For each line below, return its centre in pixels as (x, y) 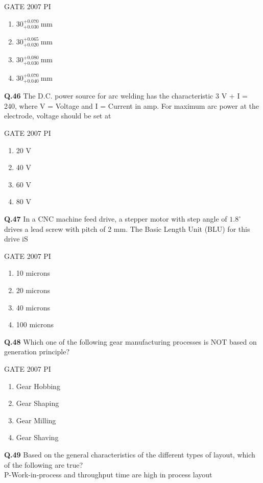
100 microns (35, 324)
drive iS (16, 239)
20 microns (33, 290)
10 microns (33, 273)
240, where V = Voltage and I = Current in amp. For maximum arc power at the (131, 105)
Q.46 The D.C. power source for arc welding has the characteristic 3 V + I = (126, 96)
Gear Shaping (38, 403)
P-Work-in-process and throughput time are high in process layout (108, 475)
